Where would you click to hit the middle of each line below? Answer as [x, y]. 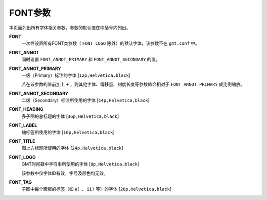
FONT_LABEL [23, 125]
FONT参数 [30, 13]
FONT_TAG [21, 182]
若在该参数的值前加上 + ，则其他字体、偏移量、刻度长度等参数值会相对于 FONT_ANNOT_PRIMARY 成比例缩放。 [133, 84]
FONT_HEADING [26, 109]
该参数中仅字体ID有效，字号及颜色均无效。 [65, 173]
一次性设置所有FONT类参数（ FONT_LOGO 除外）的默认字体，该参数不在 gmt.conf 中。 [111, 43]
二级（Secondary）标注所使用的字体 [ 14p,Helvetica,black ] [86, 100]
